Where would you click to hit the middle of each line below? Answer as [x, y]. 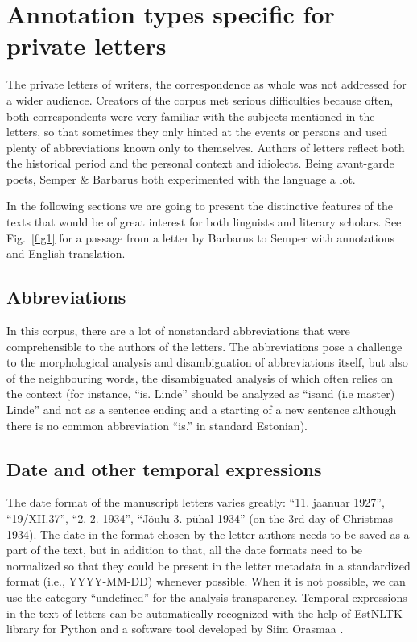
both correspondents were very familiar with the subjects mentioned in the [191, 116]
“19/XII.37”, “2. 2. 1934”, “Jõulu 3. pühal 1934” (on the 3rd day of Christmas [200, 518]
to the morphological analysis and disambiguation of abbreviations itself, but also [207, 362]
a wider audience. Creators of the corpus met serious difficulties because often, [200, 99]
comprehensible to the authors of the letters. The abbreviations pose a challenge [204, 346]
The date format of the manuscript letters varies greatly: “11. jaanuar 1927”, [196, 502]
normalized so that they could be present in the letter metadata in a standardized [208, 565]
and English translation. [66, 253]
